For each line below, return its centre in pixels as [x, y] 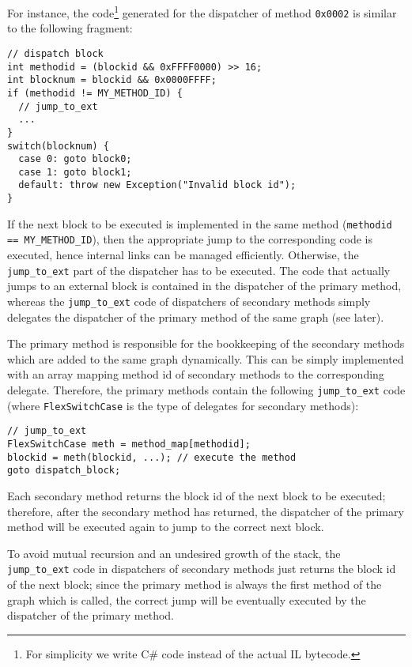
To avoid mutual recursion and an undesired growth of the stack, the [174, 553]
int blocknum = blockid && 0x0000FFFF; [112, 80]
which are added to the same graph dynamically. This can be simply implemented [206, 358]
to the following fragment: [70, 28]
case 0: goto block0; [75, 159]
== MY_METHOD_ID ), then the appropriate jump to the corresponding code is [190, 239]
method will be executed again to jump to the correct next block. [166, 527]
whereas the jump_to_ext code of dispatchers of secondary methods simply [189, 301]
